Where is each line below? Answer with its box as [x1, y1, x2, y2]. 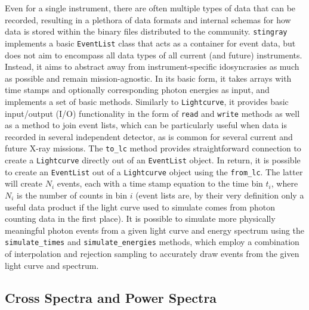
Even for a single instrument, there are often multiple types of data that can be [5, 2, 296, 14]
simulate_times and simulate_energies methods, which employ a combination [5, 235, 299, 248]
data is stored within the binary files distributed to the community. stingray [5, 25, 288, 38]
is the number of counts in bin [17, 188, 128, 201]
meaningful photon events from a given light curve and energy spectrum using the [5, 224, 305, 236]
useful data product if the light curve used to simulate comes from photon [5, 200, 276, 213]
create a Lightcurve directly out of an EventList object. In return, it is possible [5, 154, 301, 166]
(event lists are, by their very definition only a [135, 188, 304, 201]
